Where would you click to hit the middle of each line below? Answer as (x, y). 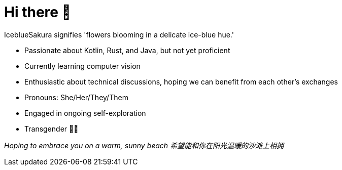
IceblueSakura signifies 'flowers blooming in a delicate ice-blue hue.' (119, 34)
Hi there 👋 (38, 12)
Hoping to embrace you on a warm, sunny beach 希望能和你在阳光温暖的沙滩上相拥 (144, 145)
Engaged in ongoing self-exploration (85, 113)
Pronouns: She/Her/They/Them (76, 97)
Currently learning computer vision (82, 66)
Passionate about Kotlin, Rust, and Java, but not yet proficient (127, 50)
